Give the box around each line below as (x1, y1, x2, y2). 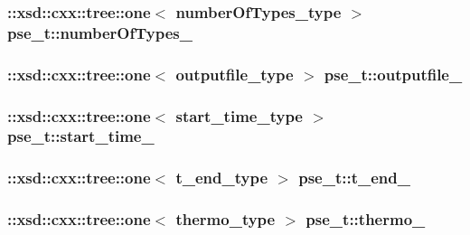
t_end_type (175, 166, 268, 189)
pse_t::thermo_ (305, 208, 426, 230)
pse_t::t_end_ (298, 166, 410, 189)
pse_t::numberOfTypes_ (7, 21, 193, 43)
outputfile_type (175, 62, 294, 85)
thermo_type (175, 208, 276, 230)
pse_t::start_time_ (7, 125, 155, 147)
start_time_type (175, 104, 303, 127)
